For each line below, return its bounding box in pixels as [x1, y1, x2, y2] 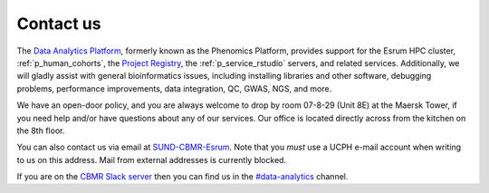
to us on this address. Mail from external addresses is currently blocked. [16, 154, 287, 165]
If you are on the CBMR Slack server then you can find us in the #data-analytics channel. [16, 171, 349, 182]
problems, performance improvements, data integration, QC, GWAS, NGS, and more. [16, 82, 332, 94]
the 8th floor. [16, 125, 65, 136]
